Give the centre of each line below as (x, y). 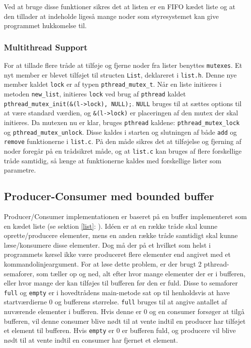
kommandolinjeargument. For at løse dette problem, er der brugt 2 (103, 263)
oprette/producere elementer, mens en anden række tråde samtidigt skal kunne (121, 235)
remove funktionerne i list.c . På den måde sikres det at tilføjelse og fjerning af (123, 141)
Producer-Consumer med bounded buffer (109, 196)
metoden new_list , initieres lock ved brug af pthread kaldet (95, 93)
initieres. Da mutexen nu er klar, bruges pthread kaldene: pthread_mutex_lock (122, 122)
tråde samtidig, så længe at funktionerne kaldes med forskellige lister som (113, 160)
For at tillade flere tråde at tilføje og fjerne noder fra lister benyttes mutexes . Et (123, 65)
